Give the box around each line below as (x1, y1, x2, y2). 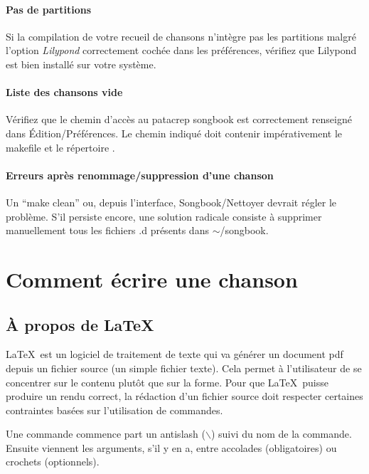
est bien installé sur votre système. (6, 56, 156, 71)
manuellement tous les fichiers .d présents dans (6, 223, 209, 238)
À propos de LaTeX (6, 313, 154, 335)
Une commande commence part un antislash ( (6, 426, 205, 441)
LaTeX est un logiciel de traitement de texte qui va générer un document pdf (6, 347, 343, 362)
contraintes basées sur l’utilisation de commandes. (6, 402, 223, 417)
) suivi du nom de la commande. (210, 426, 352, 441)
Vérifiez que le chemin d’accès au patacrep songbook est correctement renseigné (6, 112, 352, 127)
